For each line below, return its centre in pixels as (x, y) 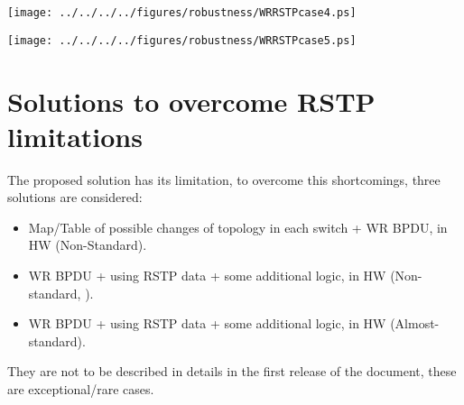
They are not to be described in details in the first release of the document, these (232, 371)
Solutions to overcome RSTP (191, 101)
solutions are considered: (75, 197)
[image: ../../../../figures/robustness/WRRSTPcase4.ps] (182, 13)
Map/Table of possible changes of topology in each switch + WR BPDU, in (238, 227)
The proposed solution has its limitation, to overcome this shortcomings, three (224, 179)
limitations (75, 136)
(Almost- (415, 323)
